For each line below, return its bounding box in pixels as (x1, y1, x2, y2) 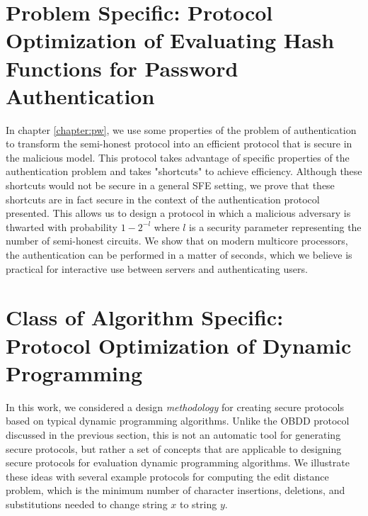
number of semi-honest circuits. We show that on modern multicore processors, (6, 233, 348, 248)
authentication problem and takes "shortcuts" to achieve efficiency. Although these (6, 164, 362, 179)
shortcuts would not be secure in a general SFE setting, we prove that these (6, 178, 335, 193)
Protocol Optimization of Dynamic (6, 330, 352, 359)
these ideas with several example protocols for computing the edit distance (6, 469, 329, 483)
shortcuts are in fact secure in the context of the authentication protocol (6, 191, 320, 206)
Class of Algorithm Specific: (6, 303, 284, 332)
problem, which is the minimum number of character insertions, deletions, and (6, 483, 345, 498)
